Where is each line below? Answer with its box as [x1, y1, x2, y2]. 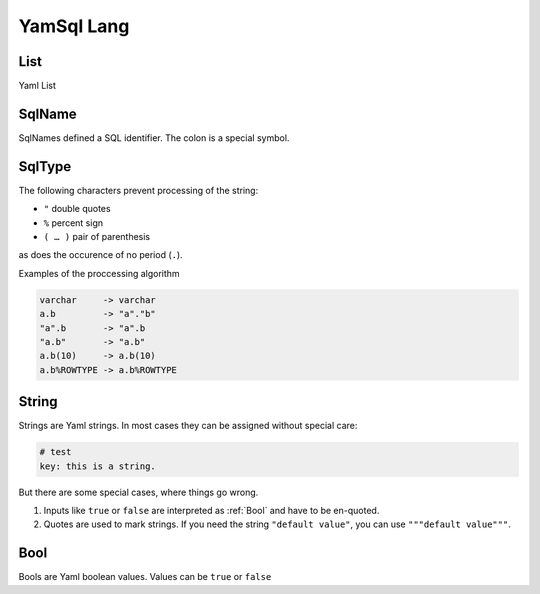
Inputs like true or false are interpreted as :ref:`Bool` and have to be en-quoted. [43, 505, 380, 517]
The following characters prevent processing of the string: [18, 184, 259, 196]
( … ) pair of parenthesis [43, 231, 151, 243]
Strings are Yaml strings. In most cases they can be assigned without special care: [18, 420, 358, 432]
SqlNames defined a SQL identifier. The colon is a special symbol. [18, 131, 290, 144]
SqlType [18, 158, 72, 175]
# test [39, 446, 72, 458]
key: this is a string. [39, 460, 157, 472]
